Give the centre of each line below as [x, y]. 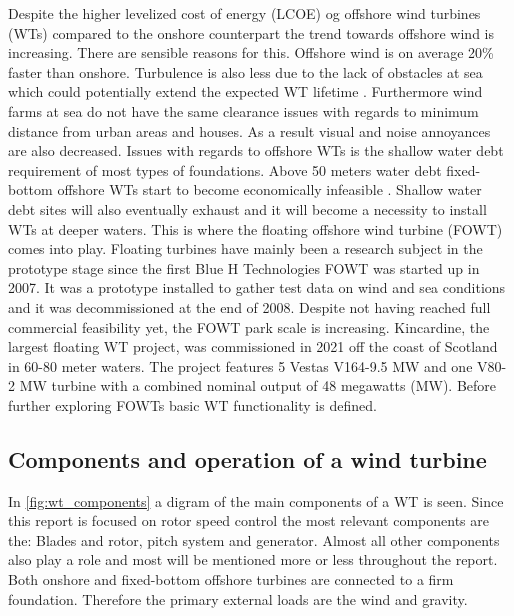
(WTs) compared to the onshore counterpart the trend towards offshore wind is [251, 32]
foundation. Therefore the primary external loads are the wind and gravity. [238, 598]
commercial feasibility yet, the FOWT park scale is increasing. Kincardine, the [249, 326]
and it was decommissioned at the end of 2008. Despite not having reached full [249, 306]
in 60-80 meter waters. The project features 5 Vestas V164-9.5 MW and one [240, 365]
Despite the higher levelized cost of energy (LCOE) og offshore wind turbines [244, 13]
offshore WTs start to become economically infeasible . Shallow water [269, 189]
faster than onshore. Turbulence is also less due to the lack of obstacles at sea [245, 71]
